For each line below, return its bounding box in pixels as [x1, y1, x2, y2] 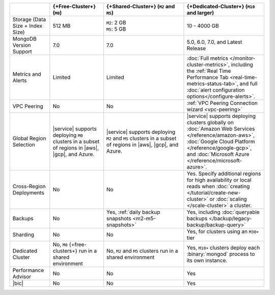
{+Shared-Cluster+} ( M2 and [106, 3, 175, 10]
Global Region [12, 135, 46, 142]
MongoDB [12, 36, 37, 42]
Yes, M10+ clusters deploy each [186, 244, 260, 251]
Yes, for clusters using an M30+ [186, 228, 259, 235]
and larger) [186, 9, 214, 16]
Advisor [12, 273, 32, 280]
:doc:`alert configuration [186, 86, 245, 94]
